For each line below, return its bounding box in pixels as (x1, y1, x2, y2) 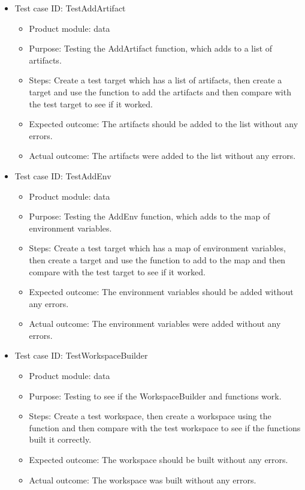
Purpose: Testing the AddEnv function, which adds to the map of (29, 210, 270, 223)
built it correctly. (29, 433, 92, 446)
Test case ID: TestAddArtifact (14, 2, 126, 14)
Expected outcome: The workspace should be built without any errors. (29, 453, 288, 466)
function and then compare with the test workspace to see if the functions (29, 421, 301, 434)
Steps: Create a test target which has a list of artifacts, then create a (29, 74, 282, 86)
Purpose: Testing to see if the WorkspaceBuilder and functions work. (29, 389, 282, 402)
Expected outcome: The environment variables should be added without (29, 285, 294, 298)
